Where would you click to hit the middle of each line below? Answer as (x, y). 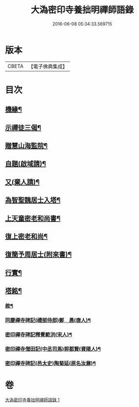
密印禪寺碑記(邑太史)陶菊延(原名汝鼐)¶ (51, 363)
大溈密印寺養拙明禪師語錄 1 (32, 400)
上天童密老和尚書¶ (33, 218)
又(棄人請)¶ (23, 182)
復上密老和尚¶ (26, 236)
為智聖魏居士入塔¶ (33, 200)
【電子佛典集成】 (48, 66)
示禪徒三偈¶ (23, 128)
